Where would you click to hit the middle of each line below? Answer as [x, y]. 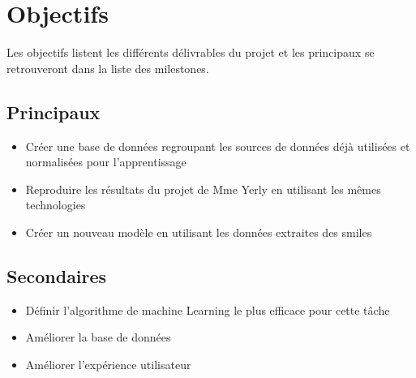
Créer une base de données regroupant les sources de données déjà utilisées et [218, 146]
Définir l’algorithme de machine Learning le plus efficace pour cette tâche [208, 309]
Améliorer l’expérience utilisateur [108, 364]
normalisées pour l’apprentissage [106, 162]
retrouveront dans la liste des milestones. [108, 68]
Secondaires [57, 275]
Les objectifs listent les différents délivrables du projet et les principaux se [191, 52]
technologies [56, 205]
